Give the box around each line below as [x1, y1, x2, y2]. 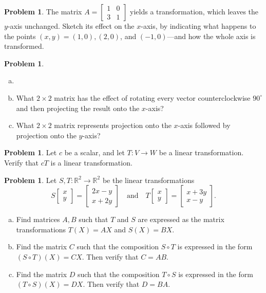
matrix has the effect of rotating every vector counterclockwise [54, 92, 251, 103]
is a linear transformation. [50, 157, 132, 168]
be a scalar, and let [64, 147, 125, 158]
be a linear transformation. [159, 147, 244, 158]
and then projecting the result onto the [16, 102, 140, 113]
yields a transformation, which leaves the [130, 6, 259, 16]
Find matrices [16, 214, 60, 225]
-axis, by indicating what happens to [141, 21, 256, 31]
